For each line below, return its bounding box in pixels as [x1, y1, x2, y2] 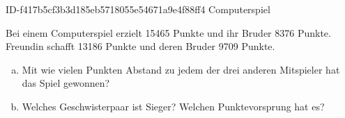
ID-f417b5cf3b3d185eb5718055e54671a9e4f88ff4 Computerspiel [6, 2, 270, 16]
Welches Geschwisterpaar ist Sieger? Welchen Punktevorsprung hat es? [22, 99, 325, 113]
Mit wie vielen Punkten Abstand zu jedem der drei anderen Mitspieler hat [22, 62, 340, 76]
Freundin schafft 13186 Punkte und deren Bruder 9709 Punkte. [6, 39, 275, 53]
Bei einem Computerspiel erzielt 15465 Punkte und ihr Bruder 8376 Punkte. [6, 25, 331, 40]
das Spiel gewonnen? [22, 76, 110, 90]
